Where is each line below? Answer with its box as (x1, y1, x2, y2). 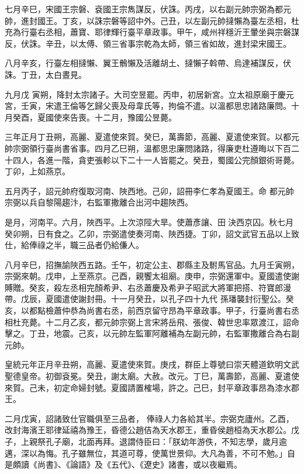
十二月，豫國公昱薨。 (94, 111, 177, 123)
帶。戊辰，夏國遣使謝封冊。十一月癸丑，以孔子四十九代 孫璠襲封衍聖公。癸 (5, 293, 294, 305)
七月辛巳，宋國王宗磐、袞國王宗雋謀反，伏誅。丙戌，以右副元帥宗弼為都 (5, 3, 283, 15)
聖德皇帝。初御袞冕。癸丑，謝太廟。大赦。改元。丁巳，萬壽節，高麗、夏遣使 (5, 370, 299, 382)
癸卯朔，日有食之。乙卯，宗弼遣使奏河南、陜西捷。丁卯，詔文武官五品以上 (5, 227, 291, 239)
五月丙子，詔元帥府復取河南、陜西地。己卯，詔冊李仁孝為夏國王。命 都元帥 (5, 184, 294, 197)
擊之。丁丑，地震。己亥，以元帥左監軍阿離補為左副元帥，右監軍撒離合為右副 (5, 327, 299, 339)
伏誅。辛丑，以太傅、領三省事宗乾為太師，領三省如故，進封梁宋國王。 (20, 37, 291, 49)
